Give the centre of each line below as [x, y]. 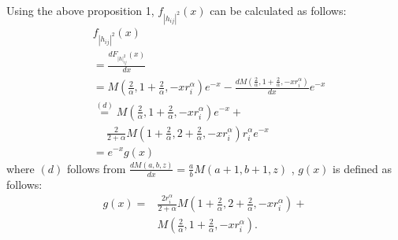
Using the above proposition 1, [80, 10]
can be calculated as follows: [278, 10]
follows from [96, 168]
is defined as [362, 168]
